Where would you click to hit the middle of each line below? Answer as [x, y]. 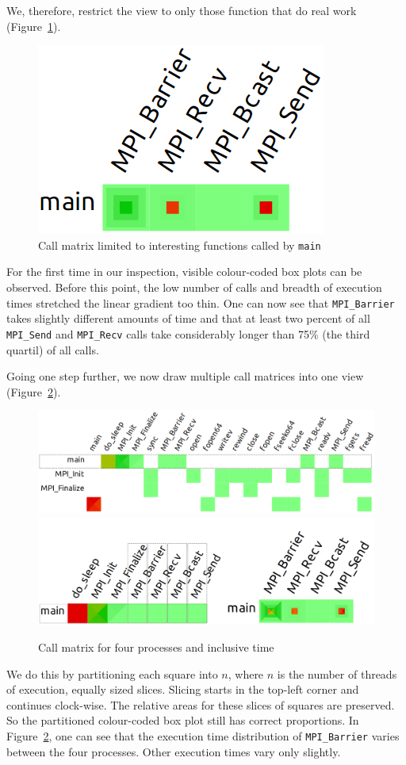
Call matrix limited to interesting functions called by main [180, 245]
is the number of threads [337, 673]
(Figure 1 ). [34, 26]
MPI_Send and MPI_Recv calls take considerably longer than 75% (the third [188, 333]
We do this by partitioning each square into [112, 673]
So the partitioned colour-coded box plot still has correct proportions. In [183, 720]
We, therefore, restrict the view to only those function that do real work [182, 10]
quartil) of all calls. [53, 349]
